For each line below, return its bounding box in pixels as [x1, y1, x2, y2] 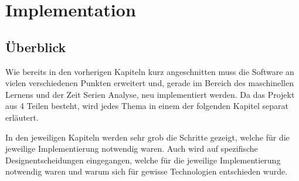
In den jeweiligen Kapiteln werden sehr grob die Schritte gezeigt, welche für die [5, 131, 290, 143]
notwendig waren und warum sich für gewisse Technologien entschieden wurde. [5, 165, 288, 177]
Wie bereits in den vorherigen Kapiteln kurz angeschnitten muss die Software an [5, 65, 294, 77]
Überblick [5, 37, 66, 56]
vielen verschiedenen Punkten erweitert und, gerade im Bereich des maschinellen [5, 77, 294, 89]
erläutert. [5, 111, 39, 123]
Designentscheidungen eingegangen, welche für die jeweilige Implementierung [5, 153, 281, 166]
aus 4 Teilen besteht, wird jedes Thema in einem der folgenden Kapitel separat [5, 100, 289, 112]
